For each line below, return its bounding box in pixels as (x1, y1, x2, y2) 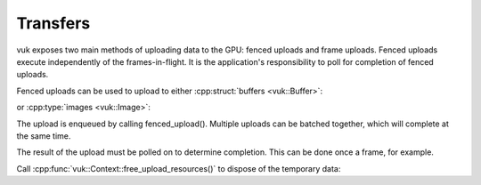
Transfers (16, 13, 91, 33)
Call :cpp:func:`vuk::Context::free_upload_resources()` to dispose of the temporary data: (16, 163, 341, 173)
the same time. (16, 130, 71, 141)
